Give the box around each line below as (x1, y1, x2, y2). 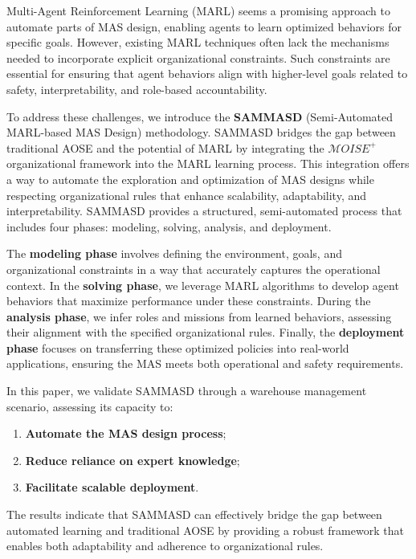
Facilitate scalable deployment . (25, 479, 199, 496)
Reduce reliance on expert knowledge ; (25, 451, 240, 468)
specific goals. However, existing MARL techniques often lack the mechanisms (6, 34, 389, 51)
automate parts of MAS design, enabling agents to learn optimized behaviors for (6, 18, 402, 35)
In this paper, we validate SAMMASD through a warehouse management (6, 382, 367, 399)
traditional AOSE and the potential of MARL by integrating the (6, 139, 324, 156)
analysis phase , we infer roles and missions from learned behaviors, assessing (6, 308, 392, 324)
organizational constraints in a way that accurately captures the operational (6, 260, 381, 277)
